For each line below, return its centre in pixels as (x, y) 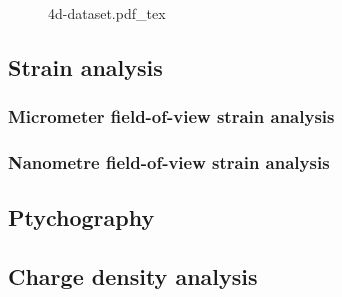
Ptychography (81, 217)
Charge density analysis (133, 276)
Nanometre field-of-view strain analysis (169, 162)
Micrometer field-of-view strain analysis (171, 116)
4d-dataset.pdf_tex (107, 13)
